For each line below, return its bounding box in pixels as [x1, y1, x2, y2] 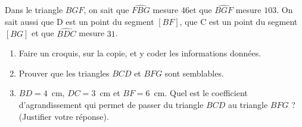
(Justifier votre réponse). [18, 110, 109, 122]
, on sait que [83, 4, 129, 16]
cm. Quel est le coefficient [154, 87, 248, 99]
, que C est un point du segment [179, 15, 298, 27]
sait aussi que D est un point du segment [5, 15, 154, 27]
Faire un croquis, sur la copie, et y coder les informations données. [18, 47, 261, 59]
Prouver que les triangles [18, 66, 110, 79]
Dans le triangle [5, 4, 63, 16]
